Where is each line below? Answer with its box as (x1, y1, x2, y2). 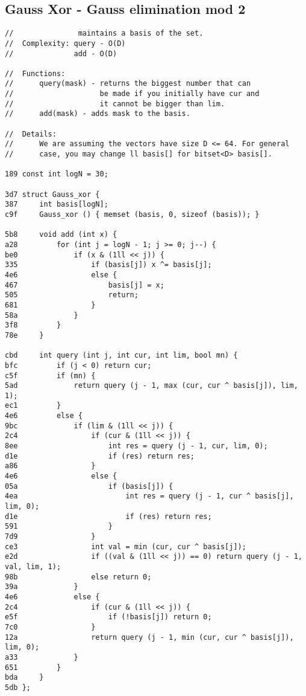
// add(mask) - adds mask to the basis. (5, 109, 190, 118)
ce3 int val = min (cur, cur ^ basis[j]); (5, 542, 246, 551)
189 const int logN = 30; (5, 170, 108, 179)
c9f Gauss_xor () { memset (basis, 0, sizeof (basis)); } (5, 210, 260, 219)
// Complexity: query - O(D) (5, 39, 126, 48)
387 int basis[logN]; (5, 200, 108, 209)
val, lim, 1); (5, 562, 61, 571)
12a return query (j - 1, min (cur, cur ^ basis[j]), (5, 633, 294, 642)
